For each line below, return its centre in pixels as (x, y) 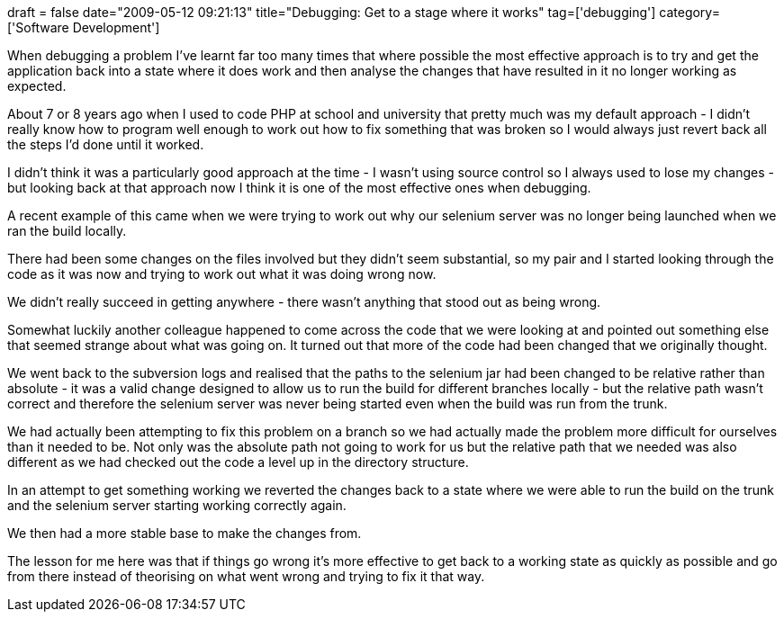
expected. (37, 86)
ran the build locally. (67, 231)
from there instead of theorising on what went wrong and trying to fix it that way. (246, 576)
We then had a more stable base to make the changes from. (185, 533)
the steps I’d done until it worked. (106, 144)
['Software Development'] (84, 27)
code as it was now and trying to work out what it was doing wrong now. (222, 274)
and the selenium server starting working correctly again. (177, 505)
